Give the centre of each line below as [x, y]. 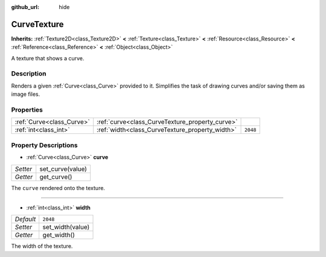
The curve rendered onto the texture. [58, 188]
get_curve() [56, 177]
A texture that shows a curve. [48, 58]
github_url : [25, 7]
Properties [27, 110]
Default [25, 219]
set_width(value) [66, 227]
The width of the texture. [42, 246]
